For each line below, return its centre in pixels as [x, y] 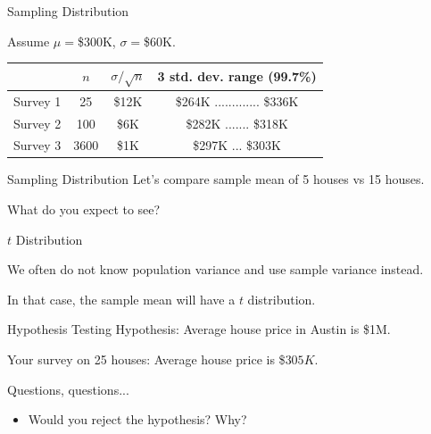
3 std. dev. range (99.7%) [237, 76]
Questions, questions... [68, 389]
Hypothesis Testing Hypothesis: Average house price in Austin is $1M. [199, 329]
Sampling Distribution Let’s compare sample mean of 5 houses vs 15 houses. [216, 179]
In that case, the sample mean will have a [121, 299]
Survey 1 [37, 100]
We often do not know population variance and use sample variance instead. [215, 269]
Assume [29, 41]
